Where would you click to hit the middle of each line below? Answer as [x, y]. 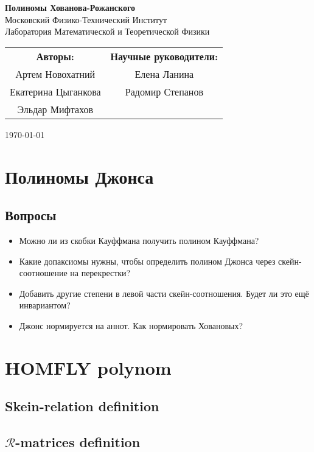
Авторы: [55, 56]
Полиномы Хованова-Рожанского [70, 7]
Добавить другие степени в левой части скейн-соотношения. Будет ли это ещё [164, 293]
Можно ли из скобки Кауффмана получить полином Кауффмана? [139, 240]
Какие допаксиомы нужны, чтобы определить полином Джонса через [147, 261]
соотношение [43, 273]
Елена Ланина [164, 74]
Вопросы [31, 215]
